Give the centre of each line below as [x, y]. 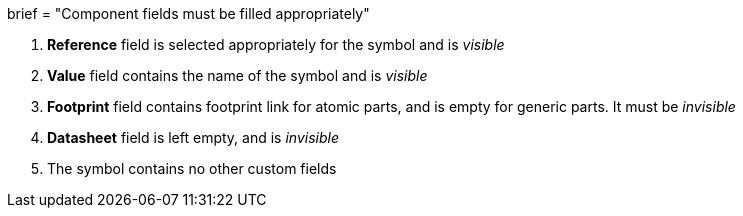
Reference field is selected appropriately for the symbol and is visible [276, 44]
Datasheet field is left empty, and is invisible [193, 137]
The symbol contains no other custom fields [192, 168]
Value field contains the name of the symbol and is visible [237, 75]
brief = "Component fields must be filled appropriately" [188, 13]
